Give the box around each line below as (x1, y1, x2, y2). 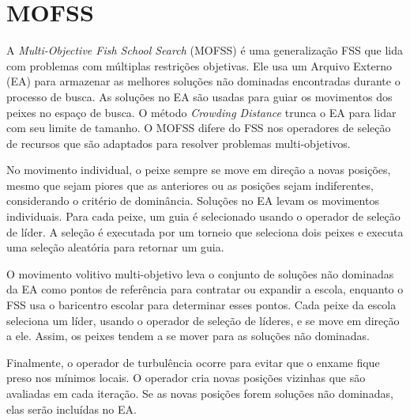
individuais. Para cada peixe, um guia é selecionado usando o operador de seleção (6, 208, 401, 225)
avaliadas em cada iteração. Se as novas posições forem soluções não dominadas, (6, 385, 393, 401)
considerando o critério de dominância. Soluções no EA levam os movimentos (6, 192, 379, 209)
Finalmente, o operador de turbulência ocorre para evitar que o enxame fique (6, 354, 380, 370)
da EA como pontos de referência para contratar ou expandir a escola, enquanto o (6, 281, 404, 297)
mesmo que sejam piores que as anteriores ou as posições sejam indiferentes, (6, 176, 374, 193)
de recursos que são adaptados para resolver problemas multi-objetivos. (6, 134, 351, 151)
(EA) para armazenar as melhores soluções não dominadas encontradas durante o (6, 73, 401, 89)
